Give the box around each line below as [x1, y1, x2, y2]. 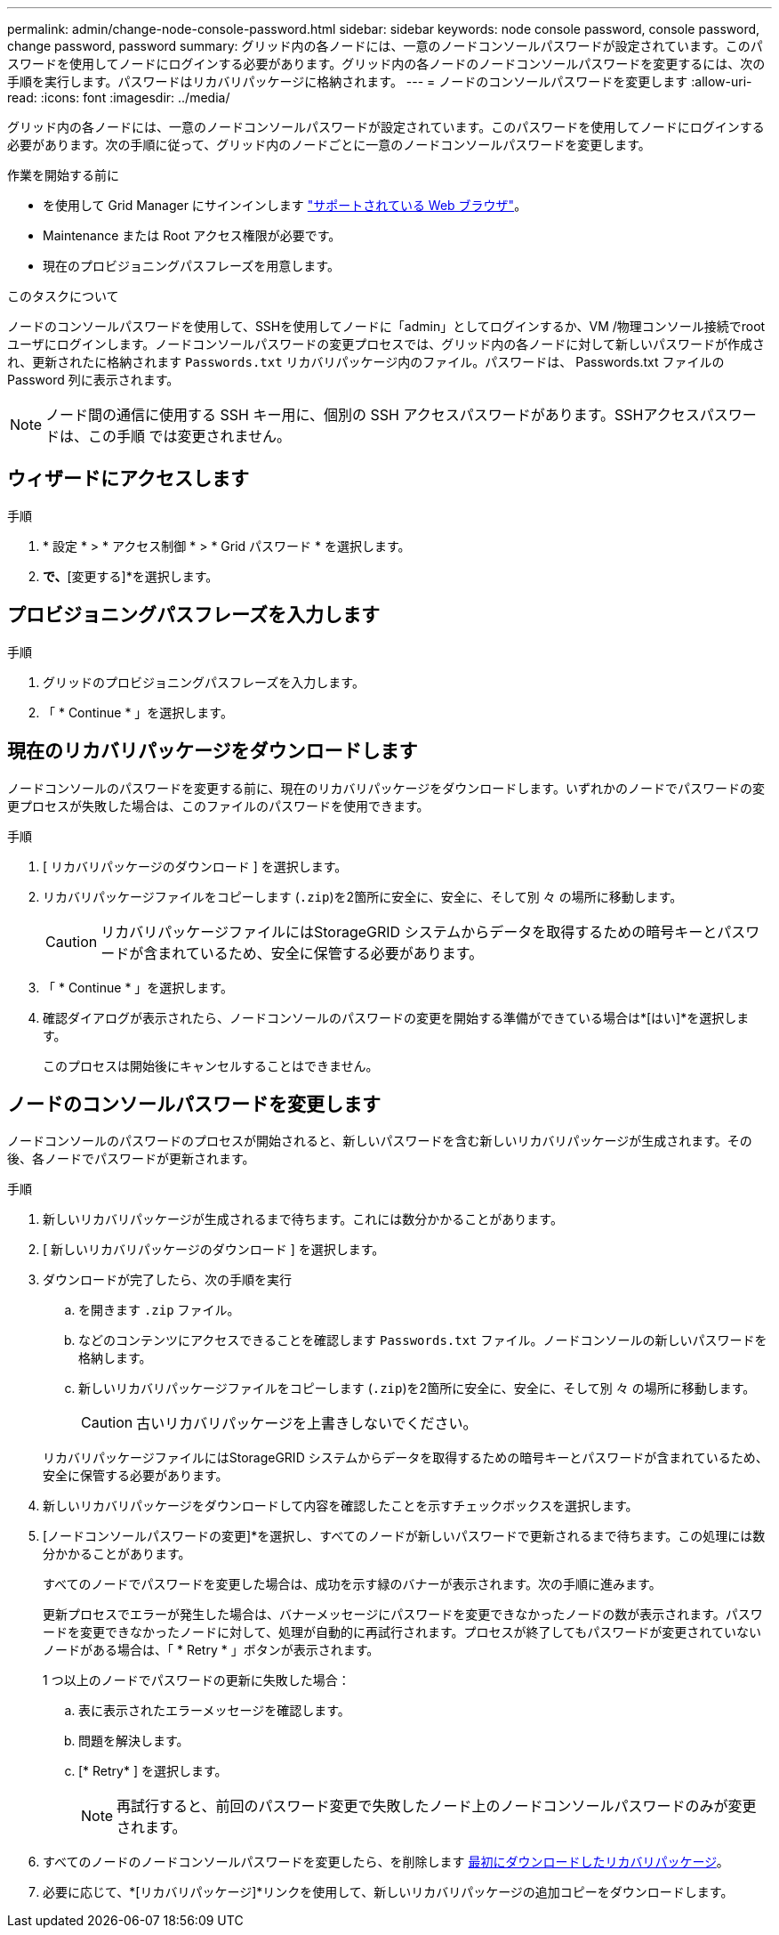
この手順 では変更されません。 [88, 427, 292, 445]
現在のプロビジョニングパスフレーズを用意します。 [43, 258, 340, 273]
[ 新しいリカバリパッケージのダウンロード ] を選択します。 [43, 1242, 385, 1258]
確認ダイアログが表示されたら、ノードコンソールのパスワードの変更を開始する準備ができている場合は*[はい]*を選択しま [43, 1009, 750, 1025]
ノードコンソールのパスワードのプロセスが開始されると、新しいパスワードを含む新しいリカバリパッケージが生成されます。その [7, 1133, 752, 1149]
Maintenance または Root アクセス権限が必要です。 [43, 228, 341, 243]
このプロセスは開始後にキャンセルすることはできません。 [43, 1057, 379, 1073]
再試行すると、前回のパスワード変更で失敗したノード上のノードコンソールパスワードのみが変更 [116, 1797, 757, 1816]
